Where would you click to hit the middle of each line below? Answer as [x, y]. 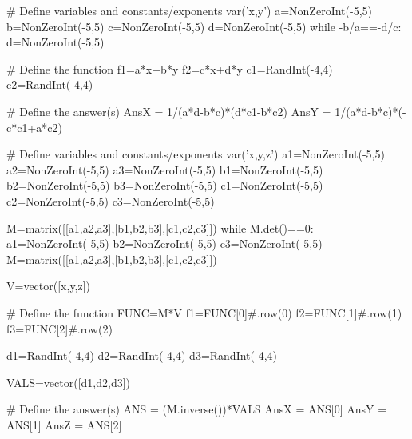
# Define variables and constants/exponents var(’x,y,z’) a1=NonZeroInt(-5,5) [196, 154]
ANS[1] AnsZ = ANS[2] [64, 424]
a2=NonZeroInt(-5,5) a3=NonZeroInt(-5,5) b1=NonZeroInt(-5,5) [165, 169]
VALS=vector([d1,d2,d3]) [69, 382]
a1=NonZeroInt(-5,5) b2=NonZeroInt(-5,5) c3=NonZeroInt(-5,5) [164, 243]
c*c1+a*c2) [34, 127]
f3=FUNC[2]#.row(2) [59, 328]
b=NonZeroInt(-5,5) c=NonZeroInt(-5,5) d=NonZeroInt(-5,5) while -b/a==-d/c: [204, 26]
